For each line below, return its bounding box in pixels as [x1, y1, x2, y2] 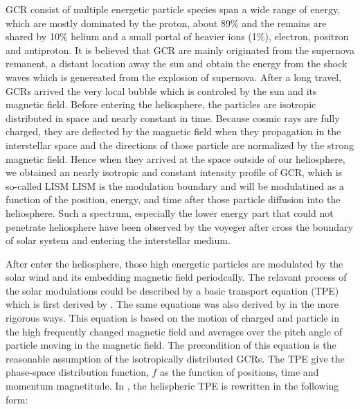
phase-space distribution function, [6, 365, 149, 379]
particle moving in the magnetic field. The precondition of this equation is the [6, 338, 336, 352]
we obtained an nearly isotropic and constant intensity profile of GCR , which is [6, 165, 343, 180]
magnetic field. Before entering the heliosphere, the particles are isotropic [6, 97, 316, 112]
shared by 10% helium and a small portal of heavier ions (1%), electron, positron [6, 29, 349, 44]
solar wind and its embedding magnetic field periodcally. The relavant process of [6, 270, 347, 284]
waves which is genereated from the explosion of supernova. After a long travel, [6, 69, 342, 84]
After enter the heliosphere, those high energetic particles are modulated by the [6, 256, 343, 270]
